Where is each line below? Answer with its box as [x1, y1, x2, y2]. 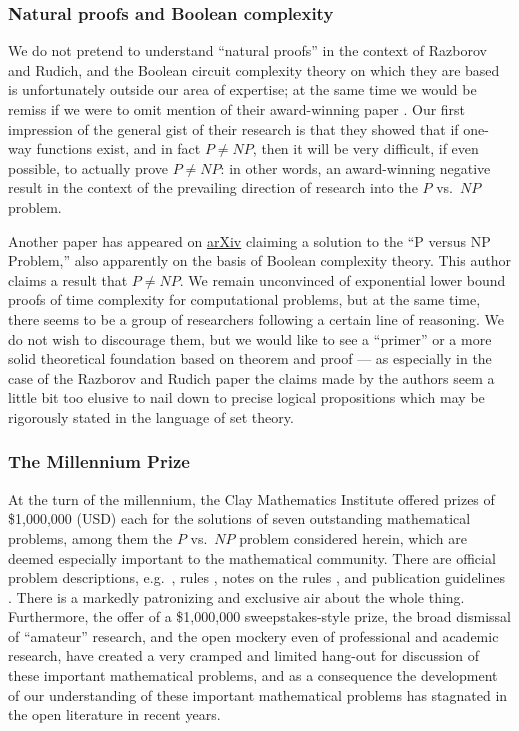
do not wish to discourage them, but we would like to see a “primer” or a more [8, 328, 492, 349]
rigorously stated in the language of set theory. [8, 406, 294, 427]
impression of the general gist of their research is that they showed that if [8, 118, 459, 139]
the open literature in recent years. [8, 704, 221, 725]
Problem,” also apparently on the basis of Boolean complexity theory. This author [8, 250, 511, 271]
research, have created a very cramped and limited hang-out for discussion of [8, 645, 480, 666]
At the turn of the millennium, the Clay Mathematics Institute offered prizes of [8, 488, 495, 509]
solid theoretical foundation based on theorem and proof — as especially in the [8, 348, 492, 369]
